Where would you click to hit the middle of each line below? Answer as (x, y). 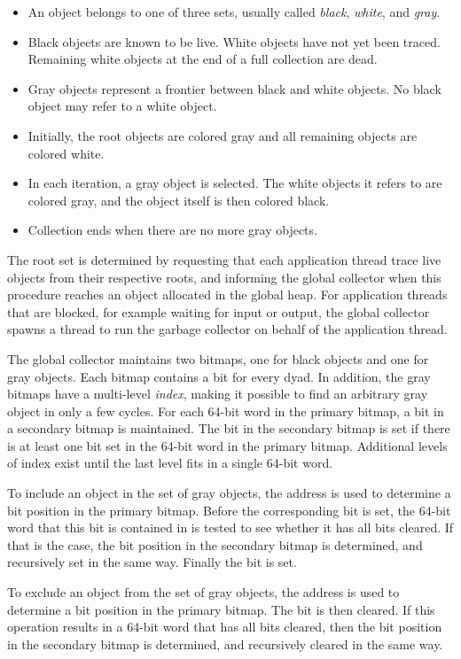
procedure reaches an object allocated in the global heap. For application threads (227, 295)
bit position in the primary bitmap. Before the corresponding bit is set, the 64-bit (229, 510)
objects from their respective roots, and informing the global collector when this (224, 277)
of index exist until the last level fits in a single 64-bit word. (170, 463)
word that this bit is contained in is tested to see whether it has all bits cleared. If (230, 527)
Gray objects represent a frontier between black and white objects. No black (234, 88)
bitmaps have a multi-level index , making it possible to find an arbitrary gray (218, 394)
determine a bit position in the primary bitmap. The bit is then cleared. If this (221, 609)
